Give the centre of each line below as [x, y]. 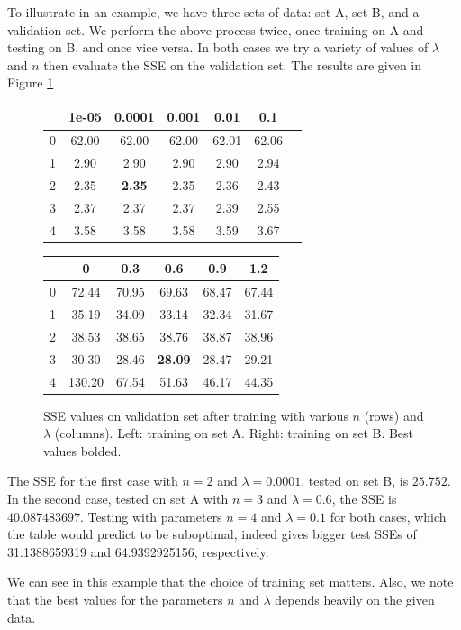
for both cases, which [388, 516]
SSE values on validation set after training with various [196, 415]
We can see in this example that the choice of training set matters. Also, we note [230, 582]
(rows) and [394, 415]
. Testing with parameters [151, 516]
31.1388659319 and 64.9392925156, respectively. [138, 551]
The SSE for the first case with [93, 481]
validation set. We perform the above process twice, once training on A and [216, 29]
